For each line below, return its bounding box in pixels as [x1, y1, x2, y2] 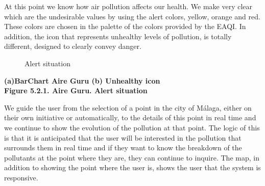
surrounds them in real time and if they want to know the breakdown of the [4, 142, 242, 153]
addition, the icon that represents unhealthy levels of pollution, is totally [4, 31, 232, 41]
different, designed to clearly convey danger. [4, 41, 141, 51]
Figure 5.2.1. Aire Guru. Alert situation [4, 85, 148, 96]
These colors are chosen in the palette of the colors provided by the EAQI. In [4, 21, 246, 32]
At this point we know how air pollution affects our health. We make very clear [4, 1, 253, 11]
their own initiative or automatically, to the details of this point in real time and [4, 112, 256, 123]
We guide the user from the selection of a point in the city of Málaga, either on [4, 102, 252, 113]
